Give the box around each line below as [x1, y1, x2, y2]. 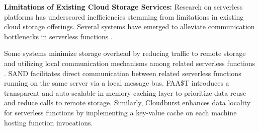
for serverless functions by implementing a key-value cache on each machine [4, 107, 237, 117]
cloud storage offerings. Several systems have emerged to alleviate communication [4, 21, 255, 32]
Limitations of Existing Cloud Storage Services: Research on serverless [4, 2, 243, 12]
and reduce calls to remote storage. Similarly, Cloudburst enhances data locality [4, 97, 251, 108]
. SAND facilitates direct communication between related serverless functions [4, 68, 241, 78]
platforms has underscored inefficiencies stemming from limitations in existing [4, 11, 244, 22]
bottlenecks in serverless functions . [4, 31, 113, 41]
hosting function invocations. [4, 117, 93, 127]
